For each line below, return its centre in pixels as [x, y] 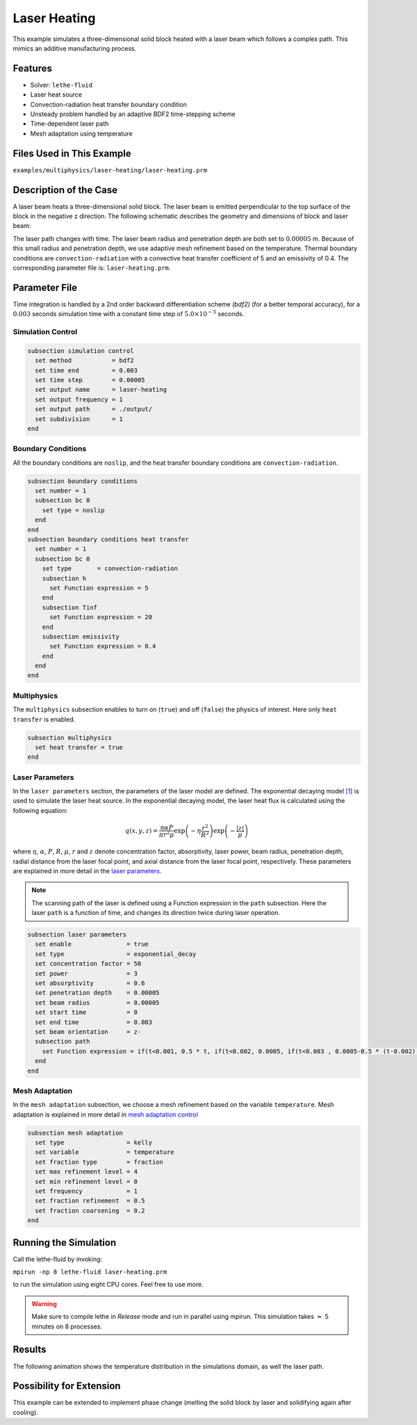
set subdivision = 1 [79, 419]
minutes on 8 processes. [67, 1326]
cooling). [25, 1412]
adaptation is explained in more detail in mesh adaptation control [105, 1114]
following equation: [40, 810]
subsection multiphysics [70, 738]
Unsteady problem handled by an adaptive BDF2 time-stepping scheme [133, 114]
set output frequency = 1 [79, 399]
